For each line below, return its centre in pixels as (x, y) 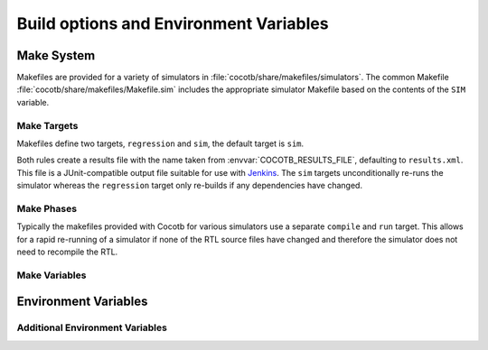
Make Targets (47, 125)
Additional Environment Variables (92, 327)
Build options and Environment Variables (173, 23)
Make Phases (47, 208)
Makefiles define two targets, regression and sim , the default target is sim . (160, 143)
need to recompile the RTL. (67, 252)
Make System (56, 55)
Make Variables (52, 275)
